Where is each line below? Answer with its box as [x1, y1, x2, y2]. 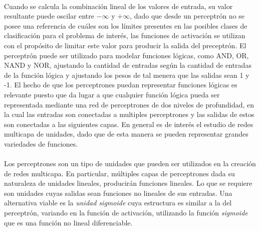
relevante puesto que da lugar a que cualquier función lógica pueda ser [4, 89, 220, 99]
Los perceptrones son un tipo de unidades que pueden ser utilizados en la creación [4, 158, 256, 169]
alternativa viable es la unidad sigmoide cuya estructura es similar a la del [4, 197, 232, 208]
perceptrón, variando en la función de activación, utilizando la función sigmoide [4, 207, 248, 218]
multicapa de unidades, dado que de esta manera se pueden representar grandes [4, 129, 248, 139]
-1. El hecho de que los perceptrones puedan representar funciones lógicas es [4, 79, 237, 90]
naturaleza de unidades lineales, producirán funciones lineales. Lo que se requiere [4, 178, 252, 188]
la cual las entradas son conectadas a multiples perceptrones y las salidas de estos [4, 109, 254, 120]
